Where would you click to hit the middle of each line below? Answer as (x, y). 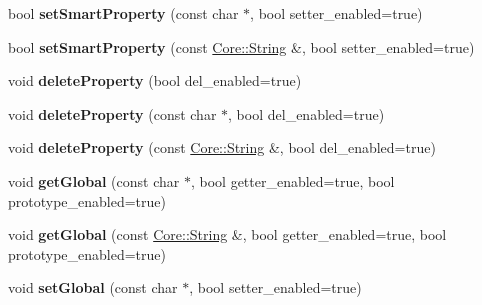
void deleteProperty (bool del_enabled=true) (155, 80)
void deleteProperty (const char (112, 113)
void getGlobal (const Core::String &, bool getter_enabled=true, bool (227, 234)
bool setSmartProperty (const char (123, 13)
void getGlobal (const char (94, 180)
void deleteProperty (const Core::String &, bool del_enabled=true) (222, 147)
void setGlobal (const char (93, 287)
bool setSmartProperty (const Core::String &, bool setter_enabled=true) (241, 46)
